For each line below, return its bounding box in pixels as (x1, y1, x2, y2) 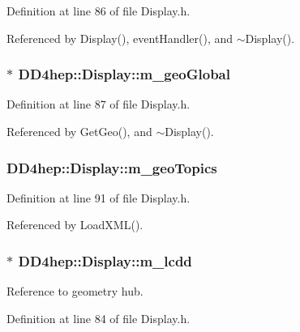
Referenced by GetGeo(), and (6, 123, 152, 139)
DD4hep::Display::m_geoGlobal (18, 64, 230, 84)
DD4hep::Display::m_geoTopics (6, 157, 217, 177)
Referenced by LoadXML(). (6, 216, 144, 233)
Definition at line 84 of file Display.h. (6, 309, 191, 326)
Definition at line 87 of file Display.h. (6, 96, 191, 113)
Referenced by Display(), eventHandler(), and (6, 29, 234, 46)
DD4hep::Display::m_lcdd (18, 250, 192, 270)
